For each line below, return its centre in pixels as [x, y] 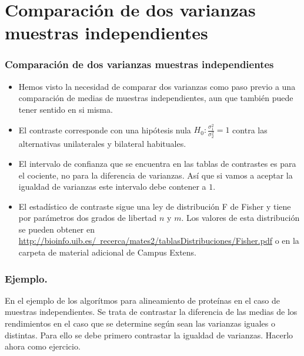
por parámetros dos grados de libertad [88, 218]
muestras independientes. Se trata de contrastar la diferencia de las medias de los [151, 312]
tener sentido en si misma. [66, 109]
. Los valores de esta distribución [240, 218]
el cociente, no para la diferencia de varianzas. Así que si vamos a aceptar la [156, 175]
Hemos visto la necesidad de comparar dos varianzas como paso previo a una [157, 86]
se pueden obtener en [57, 229]
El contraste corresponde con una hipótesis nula [105, 130]
